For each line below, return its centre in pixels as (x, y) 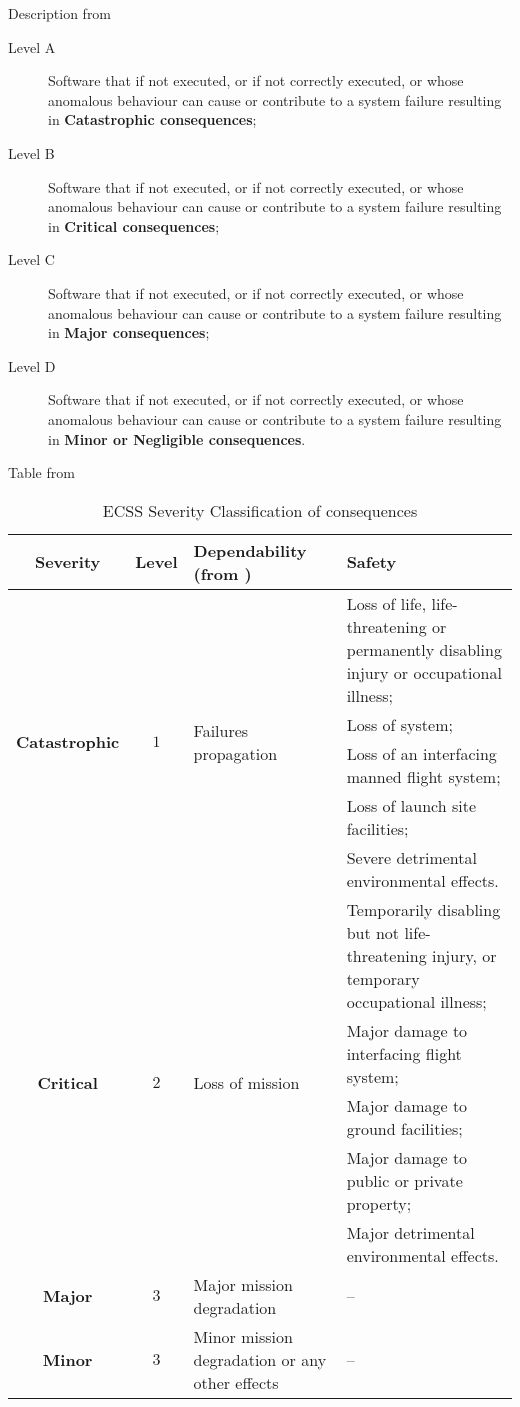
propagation (235, 753)
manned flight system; (423, 776)
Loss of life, (386, 603)
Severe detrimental (411, 857)
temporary (383, 978)
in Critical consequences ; (134, 225)
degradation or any (260, 1359)
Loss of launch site (411, 805)
